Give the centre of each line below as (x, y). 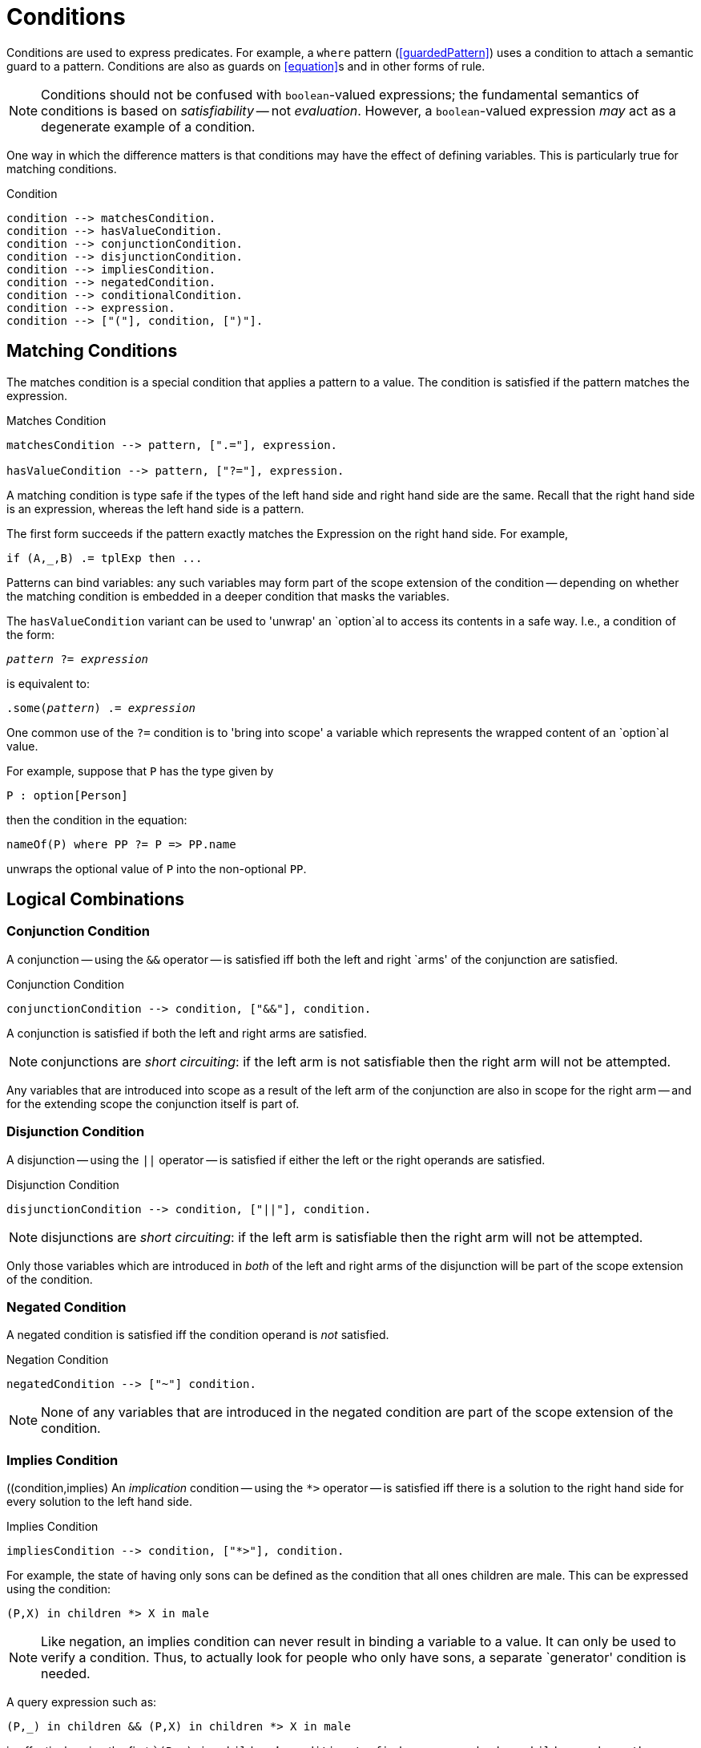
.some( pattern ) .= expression (101, 708)
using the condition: (59, 1589)
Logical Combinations (95, 900)
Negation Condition (58, 1360)
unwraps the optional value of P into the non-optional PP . (157, 868)
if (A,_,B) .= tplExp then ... (105, 558)
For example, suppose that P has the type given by (140, 771)
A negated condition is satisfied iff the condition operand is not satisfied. (198, 1335)
